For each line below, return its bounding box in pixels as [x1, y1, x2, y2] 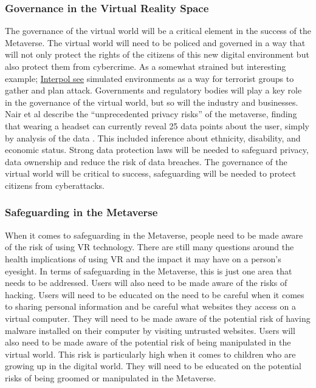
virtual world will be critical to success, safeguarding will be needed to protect [5, 167, 297, 180]
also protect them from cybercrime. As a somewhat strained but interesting [5, 60, 286, 72]
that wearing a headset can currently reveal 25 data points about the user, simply [5, 119, 310, 132]
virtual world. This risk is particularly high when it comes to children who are [5, 347, 296, 360]
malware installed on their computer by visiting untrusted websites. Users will [5, 324, 295, 336]
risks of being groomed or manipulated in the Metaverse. [5, 371, 216, 384]
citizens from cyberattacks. [5, 179, 105, 191]
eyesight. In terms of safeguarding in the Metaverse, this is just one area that [5, 264, 292, 277]
